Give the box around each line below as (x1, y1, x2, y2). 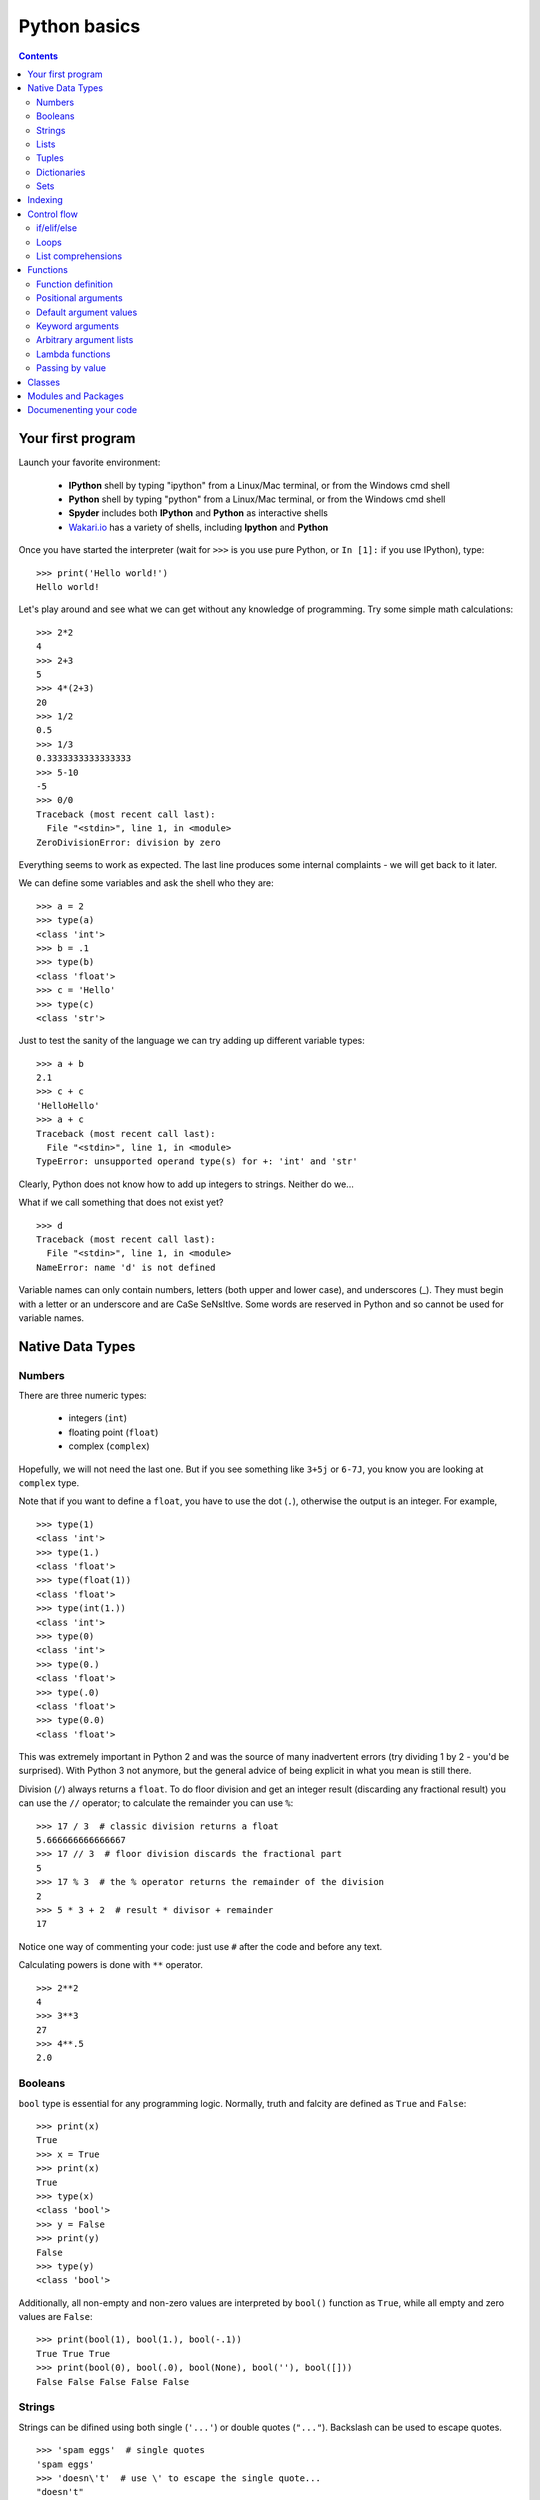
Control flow (27, 208, 79, 220)
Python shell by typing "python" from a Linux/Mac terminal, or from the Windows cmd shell (68, 493, 446, 505)
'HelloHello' (36, 1100, 100, 1111)
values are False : (18, 2311, 94, 2323)
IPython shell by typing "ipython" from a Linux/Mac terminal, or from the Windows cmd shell (68, 479, 450, 491)
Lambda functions (36, 348, 111, 360)
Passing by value (36, 362, 107, 374)
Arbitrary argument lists (36, 334, 134, 346)
